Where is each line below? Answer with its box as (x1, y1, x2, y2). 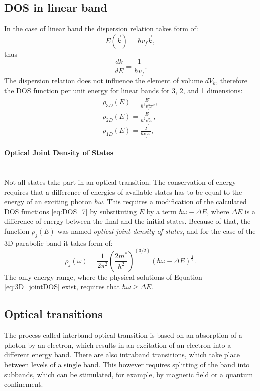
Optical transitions (4, 306, 103, 322)
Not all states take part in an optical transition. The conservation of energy (4, 177, 236, 187)
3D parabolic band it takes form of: (4, 237, 113, 248)
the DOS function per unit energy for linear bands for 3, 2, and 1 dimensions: (4, 85, 243, 95)
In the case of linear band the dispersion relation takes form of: (4, 23, 198, 34)
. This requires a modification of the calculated (102, 196, 247, 207)
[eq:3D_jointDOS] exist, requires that (4, 281, 120, 292)
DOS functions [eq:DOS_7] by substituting (4, 206, 137, 216)
